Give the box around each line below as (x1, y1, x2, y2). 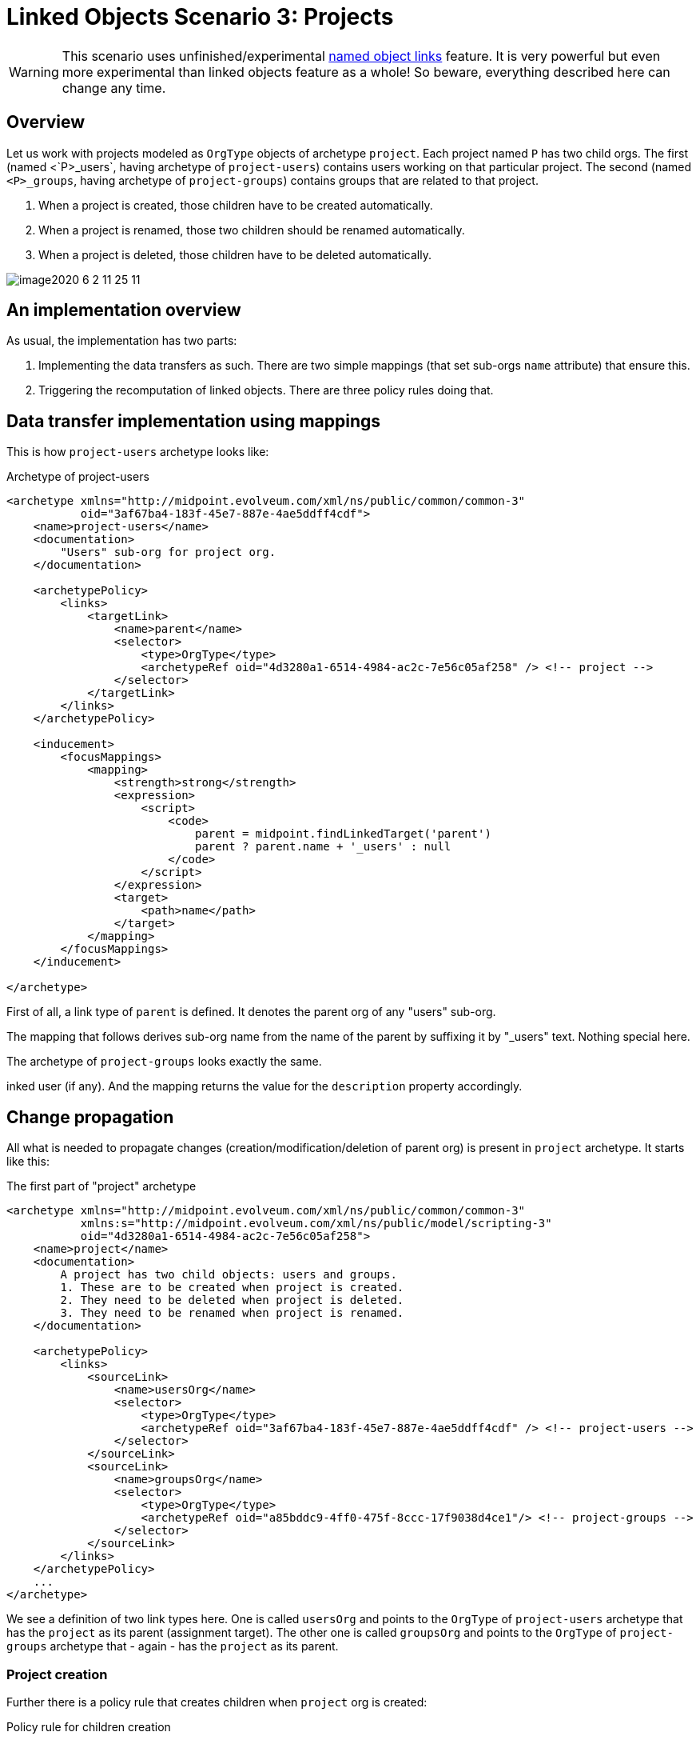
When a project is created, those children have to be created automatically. (38, 198, 433, 212)
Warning (9, 63, 59, 80)
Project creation (6, 1666, 108, 1682)
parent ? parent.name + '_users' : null (195, 840, 451, 854)
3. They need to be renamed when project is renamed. (60, 1306, 404, 1320)
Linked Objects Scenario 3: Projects (6, 3, 394, 30)
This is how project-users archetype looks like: (6, 445, 269, 459)
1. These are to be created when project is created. (60, 1281, 404, 1294)
